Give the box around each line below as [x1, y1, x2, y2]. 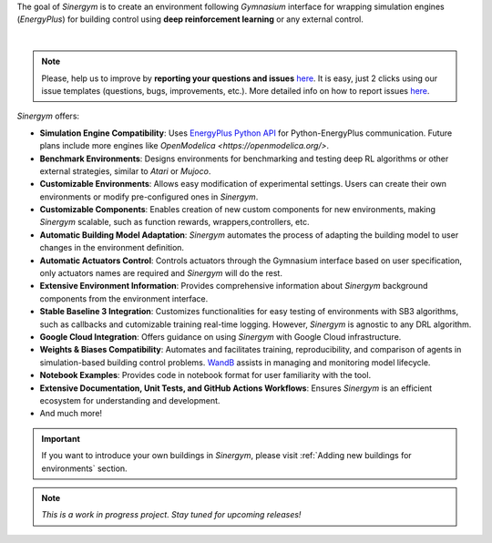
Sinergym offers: [16, 110, 80, 122]
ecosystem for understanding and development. [39, 394, 220, 405]
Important [41, 433, 81, 444]
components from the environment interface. [39, 292, 209, 304]
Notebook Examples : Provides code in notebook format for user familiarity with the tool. [39, 370, 372, 381]
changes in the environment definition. [39, 242, 185, 253]
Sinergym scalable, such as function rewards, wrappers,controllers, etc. [39, 217, 310, 228]
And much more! [39, 408, 103, 419]
